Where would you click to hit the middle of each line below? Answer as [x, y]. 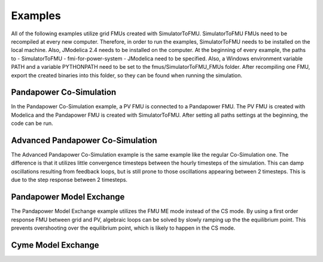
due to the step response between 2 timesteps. [69, 180]
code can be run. [32, 123]
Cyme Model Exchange [55, 245]
